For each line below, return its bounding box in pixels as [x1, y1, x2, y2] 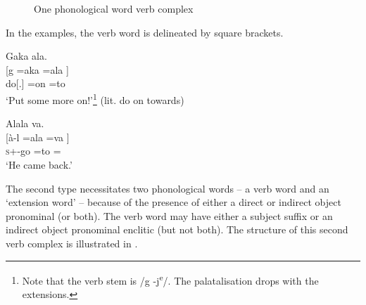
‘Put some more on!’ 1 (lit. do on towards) [6, 90, 184, 107]
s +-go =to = [6, 143, 61, 158]
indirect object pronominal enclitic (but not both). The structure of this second [6, 222, 348, 237]
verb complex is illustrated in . [6, 235, 138, 250]
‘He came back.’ [6, 157, 72, 171]
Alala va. [6, 116, 44, 131]
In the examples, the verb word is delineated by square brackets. [6, 25, 284, 39]
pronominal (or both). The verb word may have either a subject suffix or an [6, 208, 333, 223]
